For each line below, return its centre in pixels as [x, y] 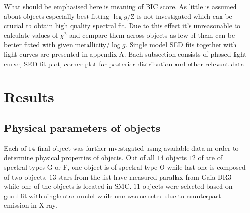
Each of [15, 148]
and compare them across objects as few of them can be [152, 35]
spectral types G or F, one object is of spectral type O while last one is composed [125, 167]
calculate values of [31, 35]
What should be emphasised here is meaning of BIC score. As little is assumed [120, 6]
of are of [210, 157]
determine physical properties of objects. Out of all [79, 157]
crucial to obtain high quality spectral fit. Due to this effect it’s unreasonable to [122, 25]
